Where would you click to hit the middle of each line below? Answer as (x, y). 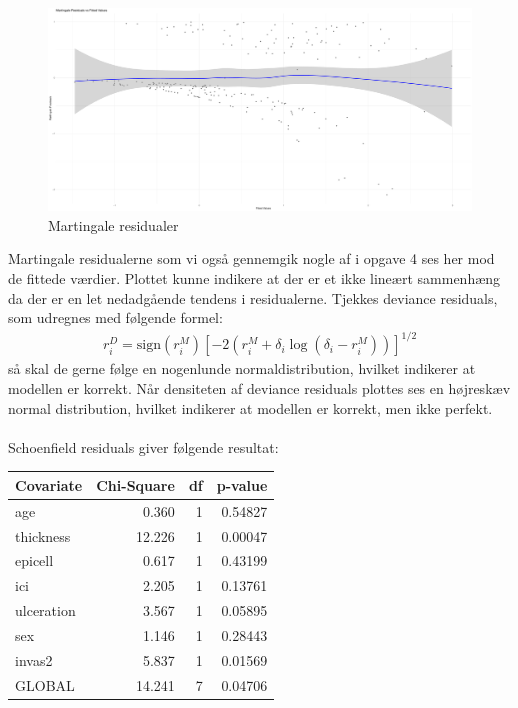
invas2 (34, 659)
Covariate (49, 484)
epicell (34, 560)
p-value (242, 484)
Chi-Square (135, 484)
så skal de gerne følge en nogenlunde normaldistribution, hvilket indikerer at (242, 368)
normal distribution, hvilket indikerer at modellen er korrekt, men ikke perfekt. (250, 407)
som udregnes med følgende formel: (115, 317)
